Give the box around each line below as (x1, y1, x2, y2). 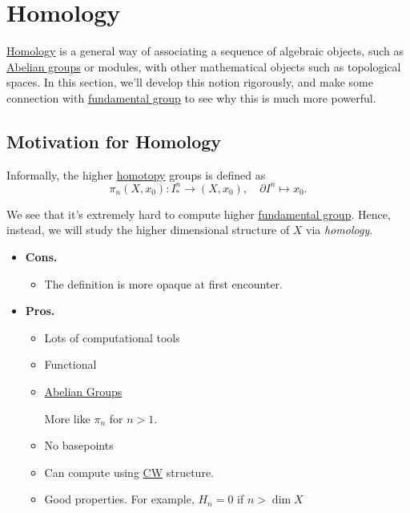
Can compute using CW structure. (44, 463, 215, 480)
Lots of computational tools (44, 329, 180, 345)
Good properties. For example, (44, 491, 195, 507)
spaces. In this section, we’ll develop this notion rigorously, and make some (6, 74, 373, 91)
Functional (44, 356, 97, 373)
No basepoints (44, 437, 114, 454)
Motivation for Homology (6, 128, 222, 153)
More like (44, 410, 90, 426)
